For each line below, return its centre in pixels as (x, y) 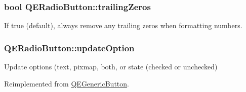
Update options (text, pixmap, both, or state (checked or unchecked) (111, 67)
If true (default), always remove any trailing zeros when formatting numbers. (123, 25)
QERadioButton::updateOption (69, 48)
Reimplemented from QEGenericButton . (67, 83)
